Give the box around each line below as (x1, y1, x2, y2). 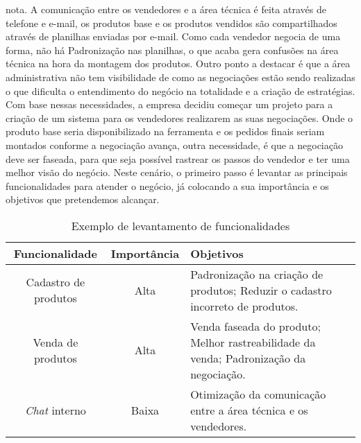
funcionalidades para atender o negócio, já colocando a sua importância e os (6, 178, 329, 193)
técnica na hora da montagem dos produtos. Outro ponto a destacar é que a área (6, 56, 351, 71)
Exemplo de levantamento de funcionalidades (71, 217, 290, 234)
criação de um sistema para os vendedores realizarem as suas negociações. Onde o (6, 110, 353, 125)
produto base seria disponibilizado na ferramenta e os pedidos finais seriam (6, 124, 325, 139)
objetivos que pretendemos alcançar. (6, 192, 160, 207)
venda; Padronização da (190, 349, 306, 366)
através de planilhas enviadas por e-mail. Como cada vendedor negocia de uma (6, 29, 341, 44)
